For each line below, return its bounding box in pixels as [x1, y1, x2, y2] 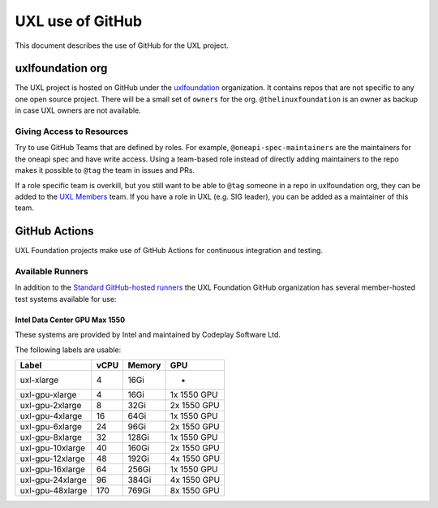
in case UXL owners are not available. [15, 105, 141, 115]
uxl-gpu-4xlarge [19, 410, 83, 421]
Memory [127, 359, 161, 371]
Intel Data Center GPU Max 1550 [15, 315, 126, 325]
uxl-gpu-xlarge [19, 389, 77, 400]
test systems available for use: [15, 294, 117, 304]
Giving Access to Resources [15, 126, 129, 137]
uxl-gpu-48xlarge [19, 484, 88, 496]
